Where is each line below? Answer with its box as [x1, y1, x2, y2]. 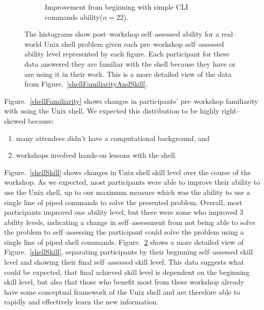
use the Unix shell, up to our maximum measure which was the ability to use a [4, 186, 250, 197]
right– [221, 105, 240, 116]
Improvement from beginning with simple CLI [45, 2, 188, 12]
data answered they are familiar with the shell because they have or [24, 58, 236, 69]
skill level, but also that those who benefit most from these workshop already [4, 276, 244, 287]
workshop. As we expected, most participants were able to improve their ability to [4, 177, 260, 187]
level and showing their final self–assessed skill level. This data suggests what [4, 257, 244, 267]
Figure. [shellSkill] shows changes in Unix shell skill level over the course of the [4, 166, 251, 177]
